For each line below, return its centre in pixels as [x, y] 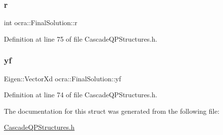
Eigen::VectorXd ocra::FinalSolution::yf [63, 78]
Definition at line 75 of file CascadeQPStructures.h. [81, 38]
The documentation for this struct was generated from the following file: [112, 111]
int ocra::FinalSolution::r [41, 22]
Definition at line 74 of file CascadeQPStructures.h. [81, 95]
